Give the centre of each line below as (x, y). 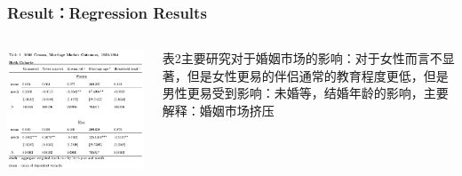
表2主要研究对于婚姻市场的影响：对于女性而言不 (302, 58)
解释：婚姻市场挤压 (218, 110)
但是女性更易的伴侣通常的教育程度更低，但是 (318, 75)
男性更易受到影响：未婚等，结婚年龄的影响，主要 (305, 93)
